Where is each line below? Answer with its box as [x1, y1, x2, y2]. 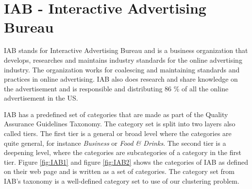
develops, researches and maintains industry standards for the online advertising [4, 54, 242, 65]
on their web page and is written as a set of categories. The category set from [4, 166, 235, 176]
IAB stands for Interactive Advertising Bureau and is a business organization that [4, 45, 248, 55]
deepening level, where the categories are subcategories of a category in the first [4, 147, 241, 157]
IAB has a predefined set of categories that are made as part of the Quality [4, 109, 228, 119]
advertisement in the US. [4, 93, 78, 103]
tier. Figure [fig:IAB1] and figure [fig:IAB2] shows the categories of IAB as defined [4, 156, 248, 167]
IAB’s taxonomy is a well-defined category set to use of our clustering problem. [4, 176, 239, 186]
